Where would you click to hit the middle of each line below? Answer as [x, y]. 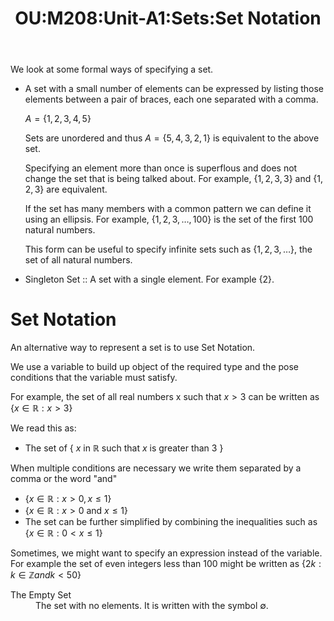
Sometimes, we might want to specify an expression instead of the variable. [166, 553]
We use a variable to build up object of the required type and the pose [155, 367]
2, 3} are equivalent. [66, 189]
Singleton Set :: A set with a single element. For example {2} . [149, 279]
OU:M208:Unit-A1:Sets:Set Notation [168, 18]
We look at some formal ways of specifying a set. [112, 69]
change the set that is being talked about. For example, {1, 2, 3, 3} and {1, [173, 179]
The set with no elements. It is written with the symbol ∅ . [152, 606]
